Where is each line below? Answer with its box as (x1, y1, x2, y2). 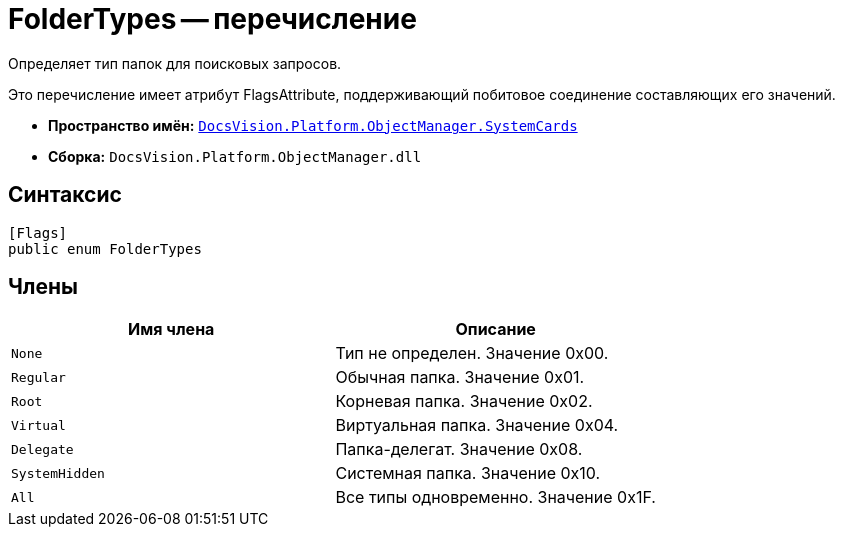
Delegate (11, 441, 74, 457)
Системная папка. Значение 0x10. (335, 463, 601, 484)
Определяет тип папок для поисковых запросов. (8, 54, 342, 72)
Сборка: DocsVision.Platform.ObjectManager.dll (48, 147, 422, 165)
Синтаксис (8, 182, 122, 208)
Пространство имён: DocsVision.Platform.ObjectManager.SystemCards (48, 116, 578, 134)
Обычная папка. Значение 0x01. (335, 367, 585, 388)
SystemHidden (11, 465, 105, 481)
